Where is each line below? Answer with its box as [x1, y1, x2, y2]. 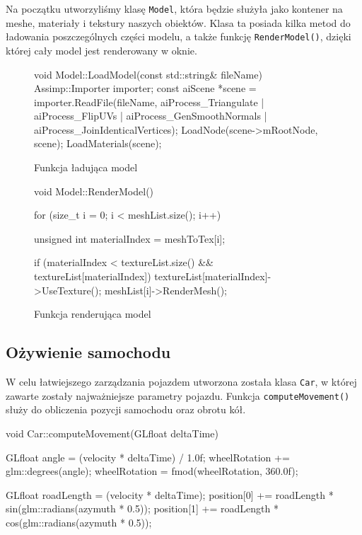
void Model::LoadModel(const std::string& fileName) [34, 67, 262, 81]
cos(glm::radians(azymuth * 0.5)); [6, 514, 152, 529]
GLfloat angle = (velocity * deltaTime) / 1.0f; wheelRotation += [6, 449, 290, 464]
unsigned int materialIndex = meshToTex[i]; [34, 231, 226, 246]
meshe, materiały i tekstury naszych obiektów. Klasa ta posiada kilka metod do [6, 15, 351, 30]
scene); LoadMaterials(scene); [34, 136, 162, 151]
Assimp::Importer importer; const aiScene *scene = [34, 81, 257, 96]
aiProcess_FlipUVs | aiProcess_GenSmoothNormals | [34, 108, 267, 123]
